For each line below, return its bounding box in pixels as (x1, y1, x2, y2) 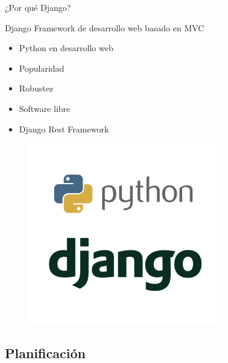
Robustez (19, 82, 54, 95)
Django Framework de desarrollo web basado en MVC (5, 21, 204, 34)
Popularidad (19, 61, 65, 74)
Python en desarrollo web (19, 42, 113, 54)
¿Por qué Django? (5, 1, 71, 13)
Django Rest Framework (19, 122, 109, 135)
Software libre (19, 102, 71, 114)
